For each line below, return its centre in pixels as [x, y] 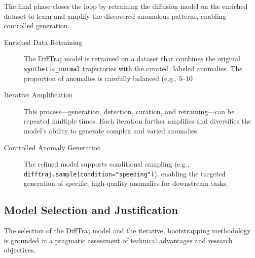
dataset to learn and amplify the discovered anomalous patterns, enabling [115, 16]
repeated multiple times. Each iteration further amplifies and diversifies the [138, 121]
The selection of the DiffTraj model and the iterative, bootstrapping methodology [127, 231]
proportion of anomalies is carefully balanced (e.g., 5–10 [108, 78]
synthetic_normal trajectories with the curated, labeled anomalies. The [133, 68]
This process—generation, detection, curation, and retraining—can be [129, 111]
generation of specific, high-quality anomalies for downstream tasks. [126, 183]
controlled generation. [37, 25]
